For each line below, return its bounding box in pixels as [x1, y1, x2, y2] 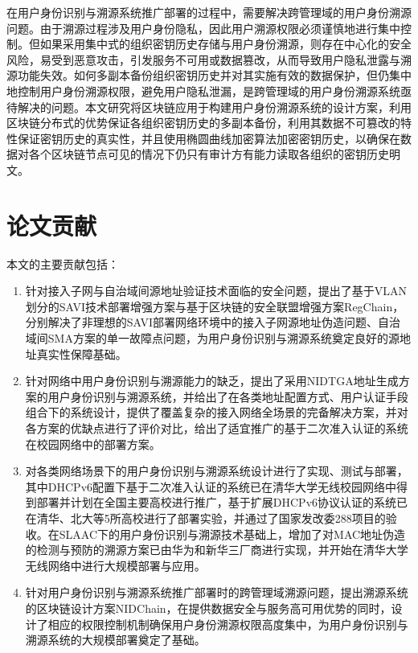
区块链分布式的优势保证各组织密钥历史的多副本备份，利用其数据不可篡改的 [6, 114, 400, 131]
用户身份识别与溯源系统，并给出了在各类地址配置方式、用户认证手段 [47, 388, 408, 405]
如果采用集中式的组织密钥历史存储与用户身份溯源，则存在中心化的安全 [39, 35, 412, 52]
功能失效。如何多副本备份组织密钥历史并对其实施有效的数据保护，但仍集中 [17, 67, 412, 84]
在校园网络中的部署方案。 [25, 435, 161, 452]
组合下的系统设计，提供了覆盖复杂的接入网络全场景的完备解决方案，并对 [25, 404, 408, 421]
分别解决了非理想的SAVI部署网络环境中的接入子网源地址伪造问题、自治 [25, 314, 401, 331]
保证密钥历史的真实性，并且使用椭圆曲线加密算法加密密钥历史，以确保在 [17, 129, 400, 146]
